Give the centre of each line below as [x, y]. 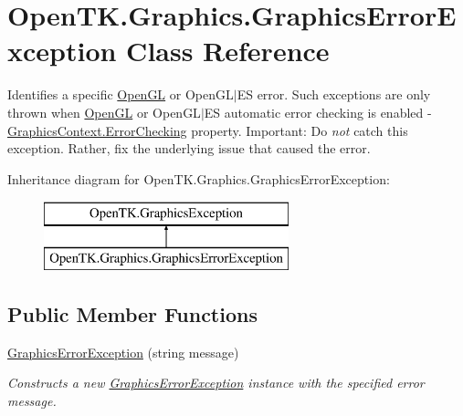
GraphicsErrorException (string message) [123, 352]
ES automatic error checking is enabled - [318, 112]
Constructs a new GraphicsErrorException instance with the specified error [216, 383]
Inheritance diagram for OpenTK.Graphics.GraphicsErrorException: [199, 178]
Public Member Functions [132, 313]
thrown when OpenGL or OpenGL [104, 112]
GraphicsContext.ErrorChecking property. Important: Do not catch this [208, 130]
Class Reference [228, 51]
